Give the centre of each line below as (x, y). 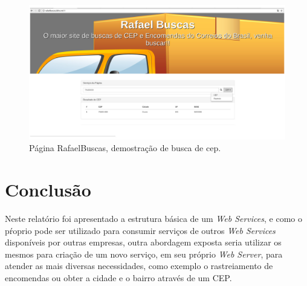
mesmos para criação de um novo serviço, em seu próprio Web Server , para (144, 254)
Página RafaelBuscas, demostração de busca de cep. (125, 148)
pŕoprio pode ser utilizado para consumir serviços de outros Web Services (140, 230)
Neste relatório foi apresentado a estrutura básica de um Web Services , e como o (153, 219)
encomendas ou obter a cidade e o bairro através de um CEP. (118, 278)
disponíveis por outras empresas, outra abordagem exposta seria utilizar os (143, 242)
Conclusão (48, 190)
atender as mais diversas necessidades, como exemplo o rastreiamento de (139, 266)
